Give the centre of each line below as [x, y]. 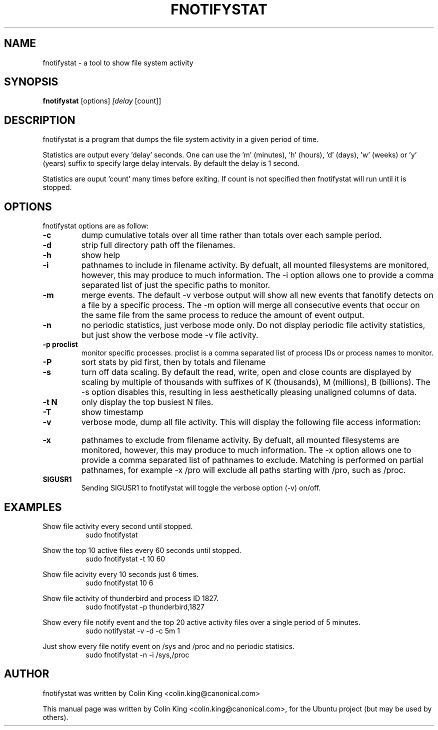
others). [55, 717]
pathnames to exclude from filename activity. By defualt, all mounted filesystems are [240, 440]
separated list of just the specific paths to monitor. [176, 285]
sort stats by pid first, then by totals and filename [173, 362]
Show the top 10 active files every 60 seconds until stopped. [142, 550]
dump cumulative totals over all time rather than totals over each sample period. [231, 235]
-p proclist [60, 344]
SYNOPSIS [31, 82]
